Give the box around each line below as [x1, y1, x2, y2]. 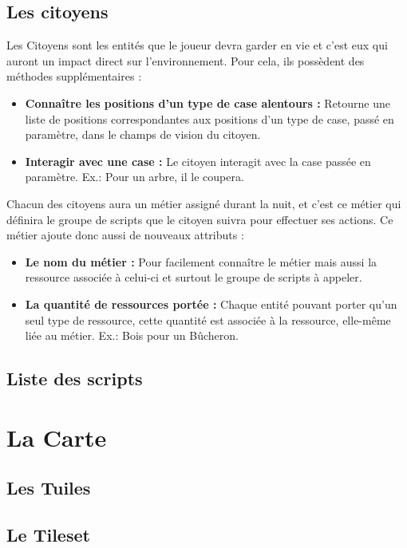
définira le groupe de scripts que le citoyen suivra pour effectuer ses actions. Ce [6, 211, 393, 227]
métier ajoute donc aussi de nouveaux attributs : [6, 227, 244, 243]
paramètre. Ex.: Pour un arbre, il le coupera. [25, 168, 244, 185]
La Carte [6, 420, 107, 453]
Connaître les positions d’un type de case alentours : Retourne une [25, 94, 391, 111]
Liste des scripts [6, 366, 143, 391]
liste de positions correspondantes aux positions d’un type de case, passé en [25, 110, 394, 127]
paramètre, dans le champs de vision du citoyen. [25, 126, 261, 143]
